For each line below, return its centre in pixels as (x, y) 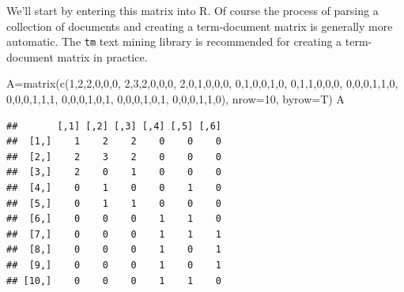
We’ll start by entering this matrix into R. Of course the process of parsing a (193, 10)
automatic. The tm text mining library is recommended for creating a (174, 41)
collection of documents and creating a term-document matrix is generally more (200, 26)
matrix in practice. (102, 56)
